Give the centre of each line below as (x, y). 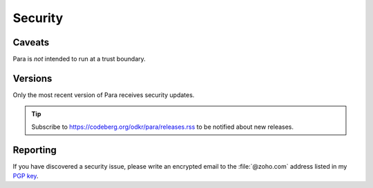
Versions (32, 78)
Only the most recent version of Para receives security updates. (104, 95)
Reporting (35, 150)
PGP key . (26, 176)
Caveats (31, 42)
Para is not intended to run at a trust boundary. (79, 59)
